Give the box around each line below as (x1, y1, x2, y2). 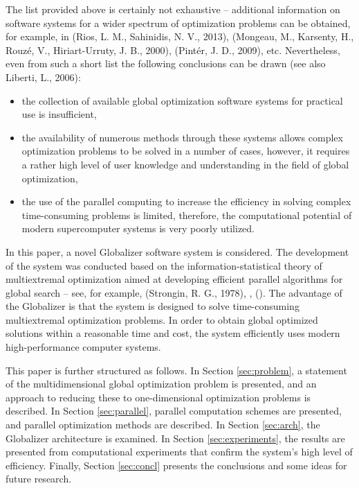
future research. (6, 471, 72, 486)
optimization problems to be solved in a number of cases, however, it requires (21, 143, 350, 158)
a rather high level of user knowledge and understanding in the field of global (21, 157, 349, 171)
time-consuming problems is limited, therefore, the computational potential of (21, 207, 352, 222)
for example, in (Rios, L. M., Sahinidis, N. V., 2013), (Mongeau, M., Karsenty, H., (6, 29, 354, 44)
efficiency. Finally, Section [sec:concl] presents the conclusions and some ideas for (6, 458, 347, 472)
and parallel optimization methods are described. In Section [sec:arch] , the (6, 417, 320, 432)
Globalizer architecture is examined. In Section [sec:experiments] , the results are (6, 430, 345, 445)
